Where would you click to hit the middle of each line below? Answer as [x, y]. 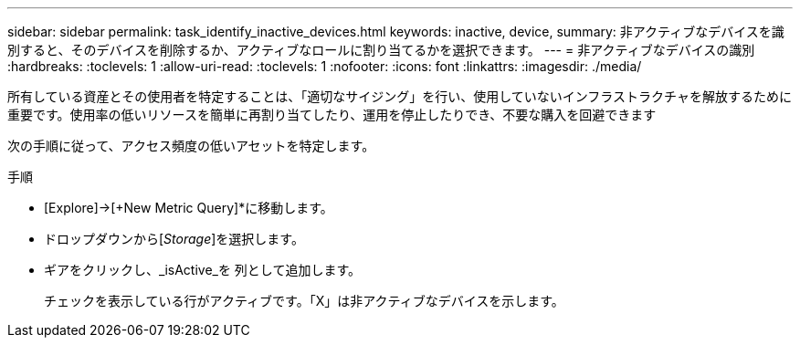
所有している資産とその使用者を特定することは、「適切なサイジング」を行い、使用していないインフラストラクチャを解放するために [400, 96]
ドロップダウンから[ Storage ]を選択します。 [174, 239]
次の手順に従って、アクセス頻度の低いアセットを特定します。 [191, 146]
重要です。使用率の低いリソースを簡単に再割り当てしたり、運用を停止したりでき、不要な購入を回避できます [332, 115]
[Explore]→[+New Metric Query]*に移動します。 [189, 208]
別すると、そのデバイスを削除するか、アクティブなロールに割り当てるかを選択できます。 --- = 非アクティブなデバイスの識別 [381, 50]
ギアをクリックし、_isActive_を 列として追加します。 [203, 270]
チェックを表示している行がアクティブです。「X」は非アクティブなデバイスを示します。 [304, 301]
